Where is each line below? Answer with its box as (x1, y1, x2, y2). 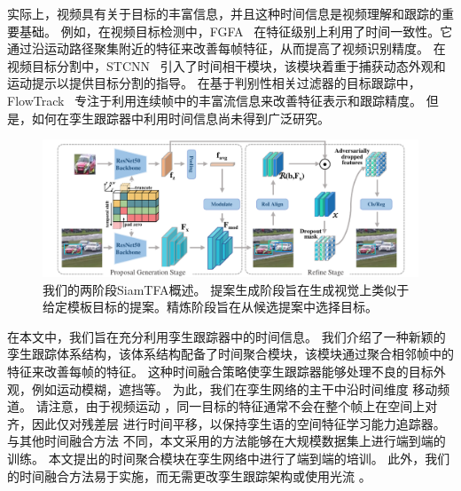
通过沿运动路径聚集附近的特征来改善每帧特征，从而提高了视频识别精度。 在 (7, 39, 446, 58)
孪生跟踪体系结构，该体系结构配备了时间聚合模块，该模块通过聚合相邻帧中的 (7, 344, 454, 363)
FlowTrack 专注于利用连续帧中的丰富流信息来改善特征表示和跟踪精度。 (7, 91, 423, 109)
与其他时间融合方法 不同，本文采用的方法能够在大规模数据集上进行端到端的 (7, 432, 446, 450)
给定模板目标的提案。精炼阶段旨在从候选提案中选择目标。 (43, 297, 378, 316)
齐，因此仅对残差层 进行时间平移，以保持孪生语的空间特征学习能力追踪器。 (7, 414, 446, 432)
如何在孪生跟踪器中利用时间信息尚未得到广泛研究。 (31, 108, 330, 127)
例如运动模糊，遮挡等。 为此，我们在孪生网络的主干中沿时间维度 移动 (31, 379, 438, 398)
